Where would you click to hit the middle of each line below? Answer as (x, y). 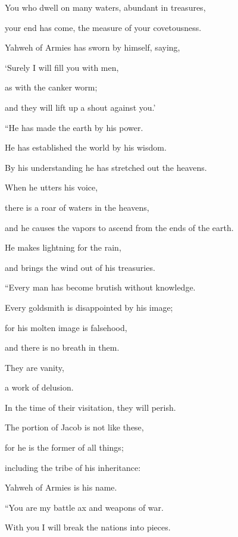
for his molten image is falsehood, (66, 327)
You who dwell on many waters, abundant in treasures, (105, 7)
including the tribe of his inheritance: (73, 467)
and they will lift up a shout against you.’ (80, 107)
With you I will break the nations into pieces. (88, 527)
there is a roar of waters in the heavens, (77, 207)
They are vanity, (35, 367)
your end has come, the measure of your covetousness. (103, 27)
